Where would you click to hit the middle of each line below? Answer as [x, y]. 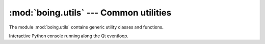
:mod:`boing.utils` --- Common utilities [90, 13]
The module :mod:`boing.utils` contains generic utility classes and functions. [86, 27]
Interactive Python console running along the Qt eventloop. [69, 36]
